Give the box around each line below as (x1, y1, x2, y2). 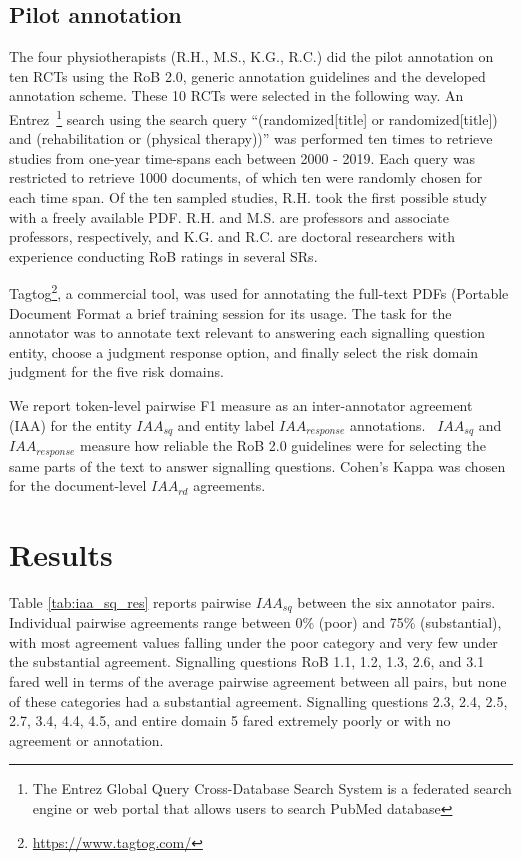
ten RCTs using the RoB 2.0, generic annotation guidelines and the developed (9, 65, 486, 86)
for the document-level (9, 475, 147, 496)
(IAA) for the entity (9, 414, 132, 435)
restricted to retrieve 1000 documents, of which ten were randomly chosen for (9, 167, 483, 188)
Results (9, 533, 113, 574)
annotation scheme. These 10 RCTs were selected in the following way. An (9, 85, 464, 106)
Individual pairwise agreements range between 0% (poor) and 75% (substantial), (9, 612, 502, 633)
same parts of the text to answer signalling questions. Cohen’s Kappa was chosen (9, 455, 506, 476)
